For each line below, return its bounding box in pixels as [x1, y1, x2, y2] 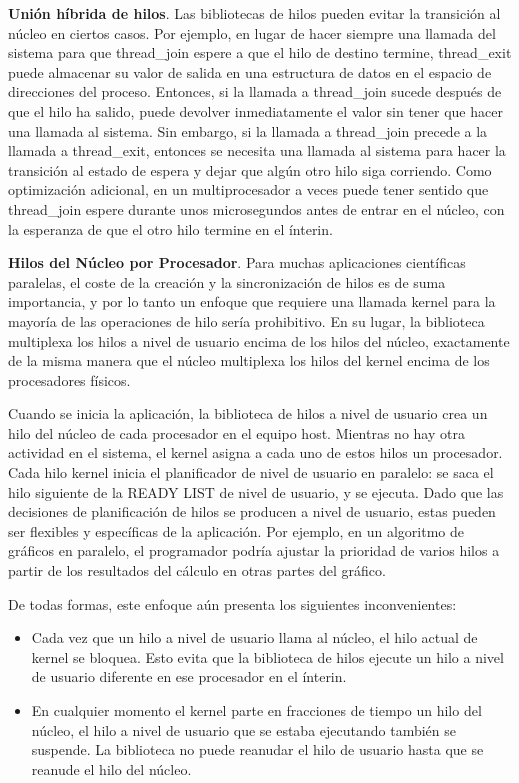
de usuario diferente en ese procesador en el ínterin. [31, 666, 347, 687]
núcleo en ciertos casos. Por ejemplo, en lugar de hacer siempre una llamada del [8, 22, 496, 43]
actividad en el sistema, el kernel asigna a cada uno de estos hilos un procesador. [8, 442, 503, 463]
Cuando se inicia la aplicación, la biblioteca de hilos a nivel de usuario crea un [8, 403, 488, 424]
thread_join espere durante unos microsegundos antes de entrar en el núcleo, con [8, 198, 505, 219]
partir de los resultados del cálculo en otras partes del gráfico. [8, 560, 386, 581]
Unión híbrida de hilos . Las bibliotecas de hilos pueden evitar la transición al [8, 3, 501, 23]
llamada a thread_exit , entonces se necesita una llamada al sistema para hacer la [8, 140, 506, 161]
